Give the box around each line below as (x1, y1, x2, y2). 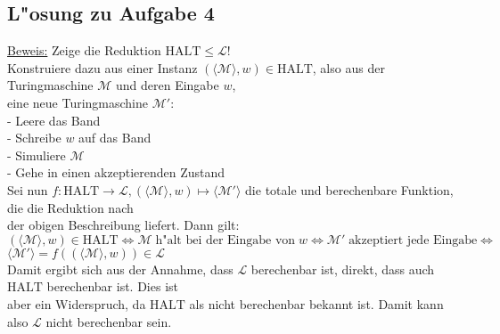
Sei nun (7, 180, 48, 199)
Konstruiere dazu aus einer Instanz (7, 58, 198, 77)
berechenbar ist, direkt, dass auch (250, 259, 435, 278)
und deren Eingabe (115, 76, 219, 94)
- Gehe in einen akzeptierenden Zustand (7, 163, 225, 182)
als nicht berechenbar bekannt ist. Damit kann (189, 294, 444, 313)
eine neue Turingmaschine (7, 93, 149, 111)
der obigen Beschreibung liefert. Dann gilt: (7, 216, 240, 234)
